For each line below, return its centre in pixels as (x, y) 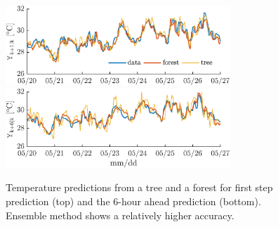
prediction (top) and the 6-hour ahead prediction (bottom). (133, 201)
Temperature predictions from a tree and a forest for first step (139, 187)
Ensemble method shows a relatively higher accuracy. (120, 215)
